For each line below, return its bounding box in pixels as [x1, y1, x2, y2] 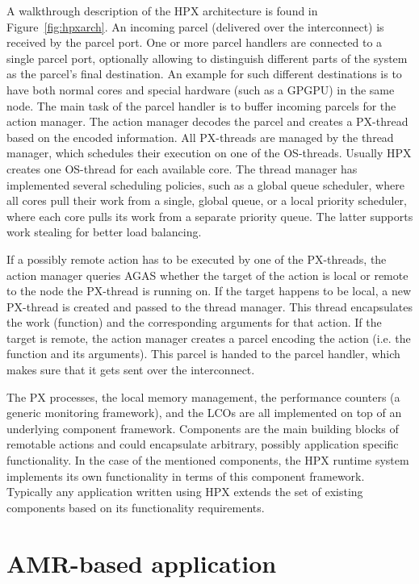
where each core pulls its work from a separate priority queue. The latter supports [6, 207, 413, 224]
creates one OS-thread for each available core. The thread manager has [6, 160, 358, 177]
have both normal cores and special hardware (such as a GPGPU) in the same [6, 81, 395, 98]
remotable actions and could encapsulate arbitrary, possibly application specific [6, 436, 399, 453]
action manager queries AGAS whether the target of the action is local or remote [6, 266, 409, 283]
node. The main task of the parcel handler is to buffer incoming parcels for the [6, 97, 396, 114]
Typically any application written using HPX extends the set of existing [6, 483, 363, 500]
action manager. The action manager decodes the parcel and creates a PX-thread [6, 113, 409, 130]
